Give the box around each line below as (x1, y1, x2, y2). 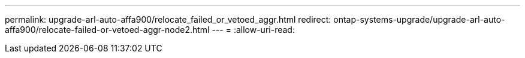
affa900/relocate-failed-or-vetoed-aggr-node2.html (5, 25, 210, 35)
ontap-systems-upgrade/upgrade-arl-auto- (333, 14, 505, 25)
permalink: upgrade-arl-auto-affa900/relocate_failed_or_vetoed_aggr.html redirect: (5, 14, 331, 25)
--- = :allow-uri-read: (212, 25, 295, 35)
